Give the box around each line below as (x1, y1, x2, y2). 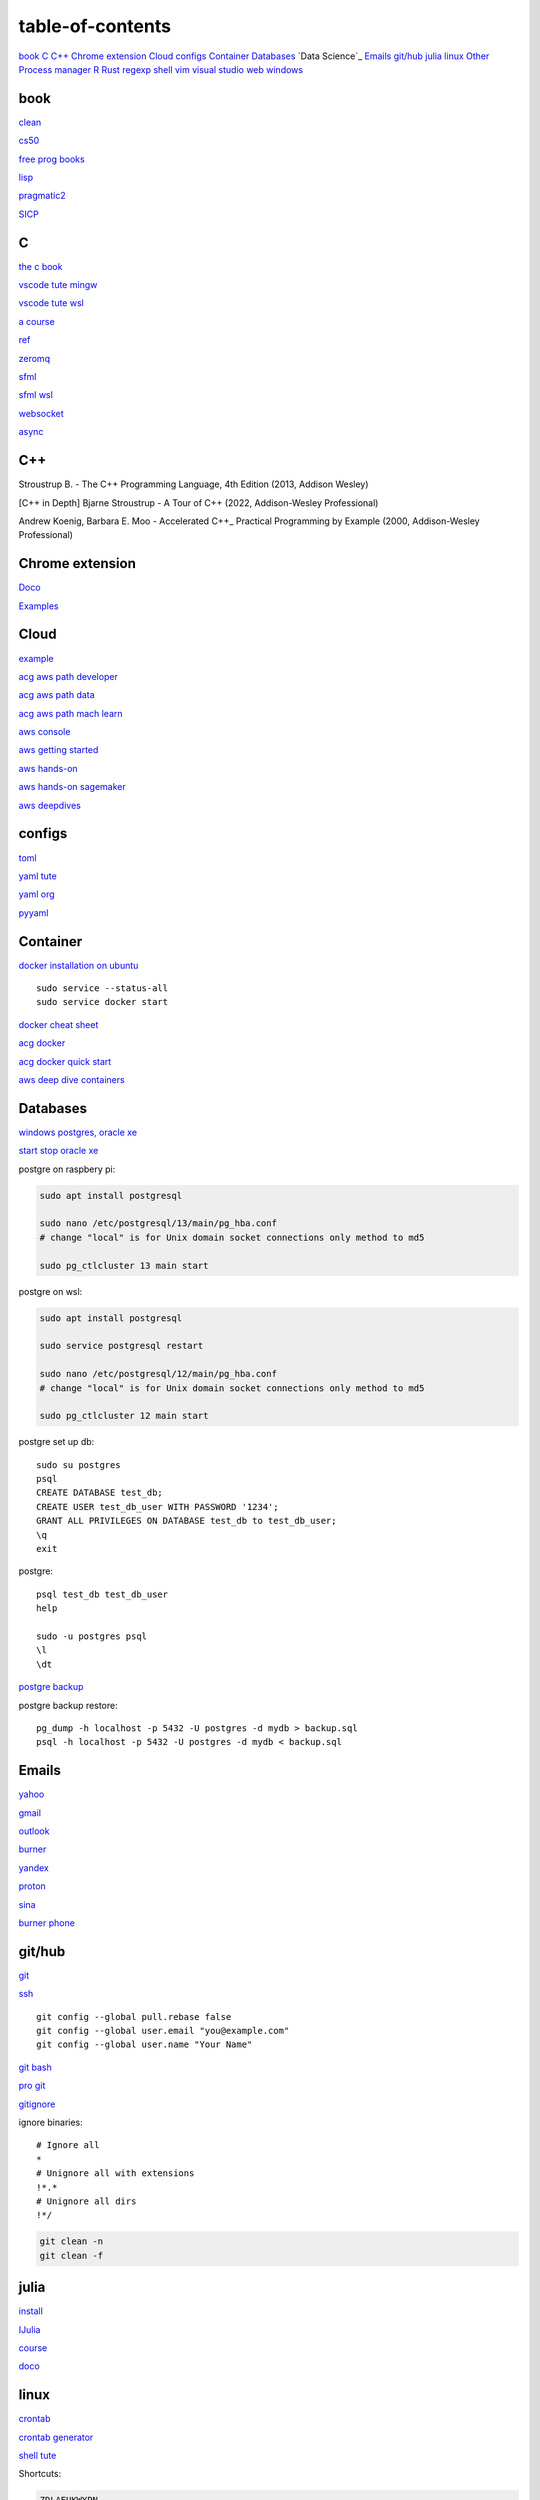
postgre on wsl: (18, 1285, 83, 1297)
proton (18, 1880, 47, 1892)
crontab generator (18, 2431, 94, 2443)
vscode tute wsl (18, 297, 84, 309)
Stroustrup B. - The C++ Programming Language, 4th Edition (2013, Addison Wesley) (18, 478, 369, 490)
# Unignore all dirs (36, 2195, 137, 2207)
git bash (18, 2061, 52, 2073)
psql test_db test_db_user (36, 1588, 169, 1600)
